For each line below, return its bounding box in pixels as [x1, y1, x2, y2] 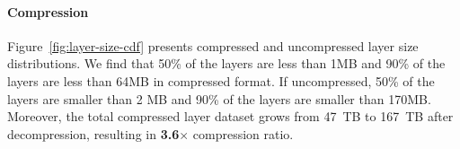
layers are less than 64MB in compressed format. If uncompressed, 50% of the [7, 71, 435, 90]
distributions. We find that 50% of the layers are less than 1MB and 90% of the [7, 54, 446, 73]
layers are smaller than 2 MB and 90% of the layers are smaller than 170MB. [7, 89, 431, 108]
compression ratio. [192, 124, 294, 143]
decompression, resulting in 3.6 [7, 124, 180, 143]
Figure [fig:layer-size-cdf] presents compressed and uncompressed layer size [7, 36, 419, 55]
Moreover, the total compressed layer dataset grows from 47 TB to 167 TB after [7, 107, 454, 126]
